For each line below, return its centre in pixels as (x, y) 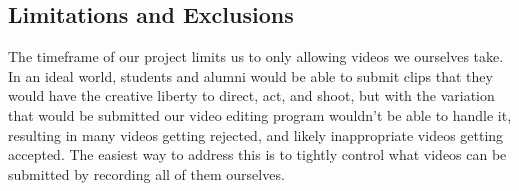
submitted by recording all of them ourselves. (146, 173)
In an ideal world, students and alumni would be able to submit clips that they (250, 75)
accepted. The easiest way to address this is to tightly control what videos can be (257, 154)
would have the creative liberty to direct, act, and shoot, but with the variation (251, 95)
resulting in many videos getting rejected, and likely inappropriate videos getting (256, 134)
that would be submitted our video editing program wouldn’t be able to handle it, (260, 114)
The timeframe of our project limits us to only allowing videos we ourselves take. (256, 56)
